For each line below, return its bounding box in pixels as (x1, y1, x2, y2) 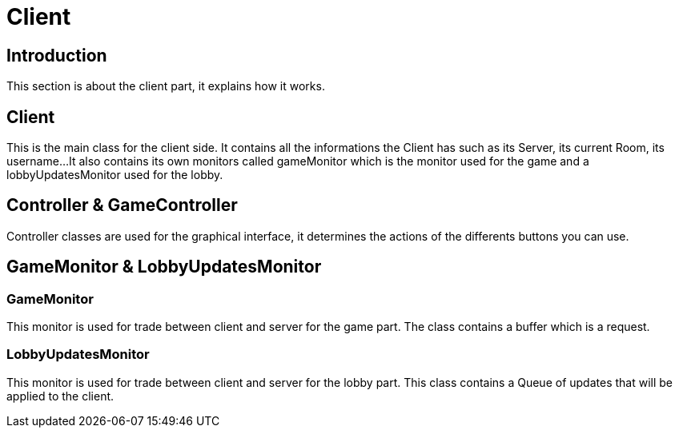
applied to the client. (6, 388, 115, 403)
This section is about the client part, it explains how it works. (6, 79, 325, 94)
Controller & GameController (6, 195, 238, 216)
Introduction (6, 45, 107, 66)
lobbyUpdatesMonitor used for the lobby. (6, 168, 223, 182)
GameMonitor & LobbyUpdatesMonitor (6, 257, 322, 277)
